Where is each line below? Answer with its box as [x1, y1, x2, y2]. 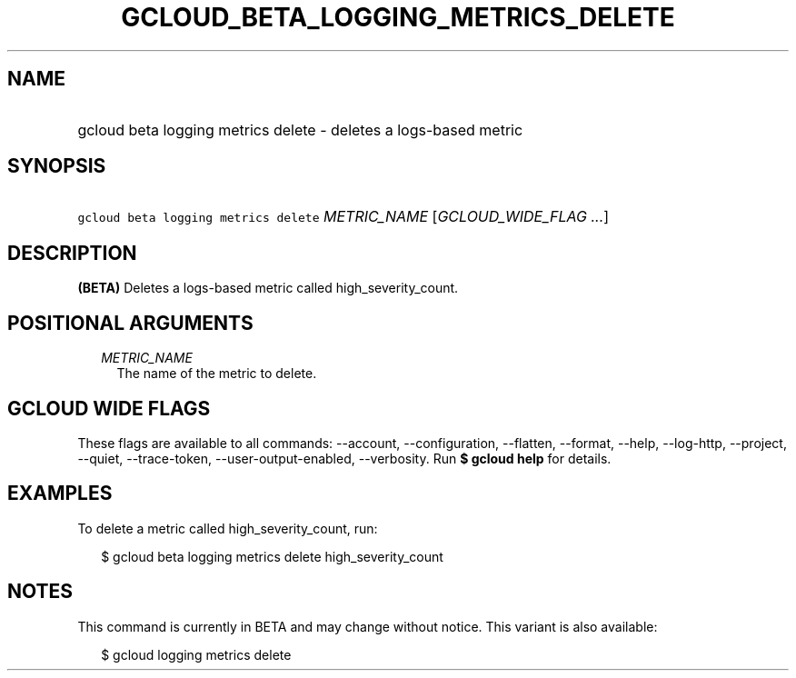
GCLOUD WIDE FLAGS [7, 396, 211, 420]
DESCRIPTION [7, 241, 137, 264]
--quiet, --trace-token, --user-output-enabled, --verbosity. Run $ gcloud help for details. [77, 450, 612, 466]
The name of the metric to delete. [116, 365, 317, 382]
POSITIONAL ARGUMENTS [7, 311, 254, 334]
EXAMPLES [7, 482, 113, 505]
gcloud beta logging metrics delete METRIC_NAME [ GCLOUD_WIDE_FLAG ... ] [77, 207, 610, 226]
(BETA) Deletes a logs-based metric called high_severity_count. [77, 280, 459, 296]
